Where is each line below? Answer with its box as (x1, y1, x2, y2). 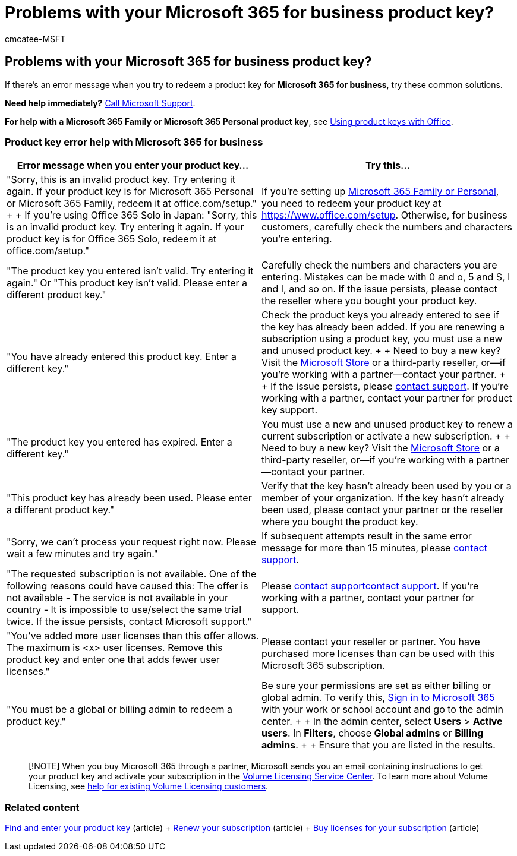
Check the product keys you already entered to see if (261, 309, 499, 321)
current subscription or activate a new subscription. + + (261, 430, 510, 443)
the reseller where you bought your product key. (261, 295, 477, 307)
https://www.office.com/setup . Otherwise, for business (261, 209, 507, 222)
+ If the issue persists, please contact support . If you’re (261, 380, 509, 393)
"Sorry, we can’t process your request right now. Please (7, 536, 256, 548)
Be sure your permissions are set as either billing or (261, 680, 491, 692)
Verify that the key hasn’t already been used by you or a (261, 480, 512, 492)
